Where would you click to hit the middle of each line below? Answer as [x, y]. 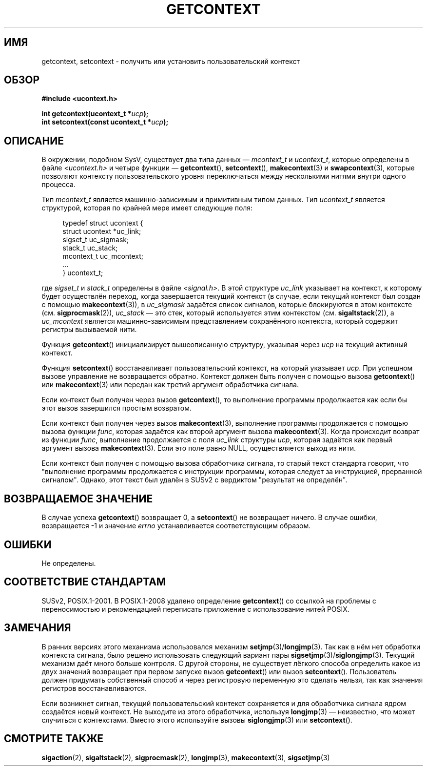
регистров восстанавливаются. [94, 688]
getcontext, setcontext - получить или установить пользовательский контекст [171, 61]
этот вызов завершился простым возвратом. [116, 408]
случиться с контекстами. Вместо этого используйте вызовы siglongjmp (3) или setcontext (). [197, 720]
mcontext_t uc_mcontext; [103, 256]
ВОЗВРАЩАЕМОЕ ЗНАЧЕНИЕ [78, 499]
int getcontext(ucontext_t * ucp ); [95, 114]
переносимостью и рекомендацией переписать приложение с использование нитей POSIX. [195, 609]
